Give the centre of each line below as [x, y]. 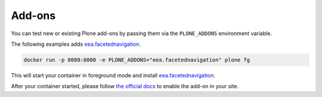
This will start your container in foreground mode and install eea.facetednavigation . [113, 75]
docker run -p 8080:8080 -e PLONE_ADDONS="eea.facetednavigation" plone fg [137, 60]
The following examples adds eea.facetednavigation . [76, 44]
